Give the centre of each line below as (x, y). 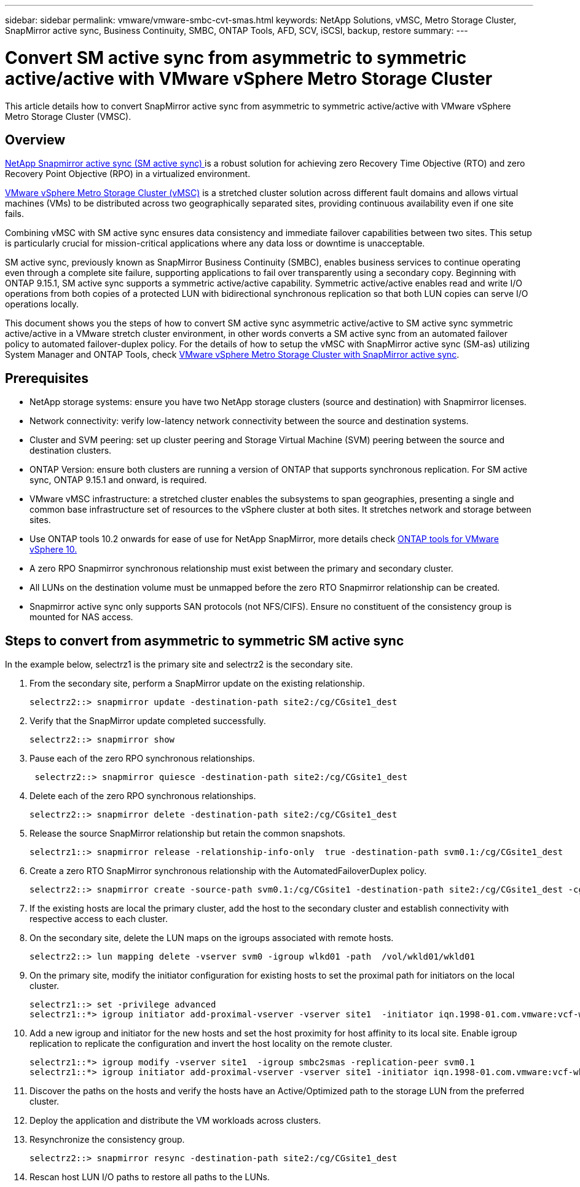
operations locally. (42, 304)
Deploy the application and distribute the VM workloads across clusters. (175, 1121)
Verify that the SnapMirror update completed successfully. (148, 721)
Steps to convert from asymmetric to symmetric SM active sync (205, 641)
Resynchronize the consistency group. (107, 1140)
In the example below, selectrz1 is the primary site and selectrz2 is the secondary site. (179, 664)
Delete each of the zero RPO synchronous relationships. (143, 796)
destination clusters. (71, 451)
